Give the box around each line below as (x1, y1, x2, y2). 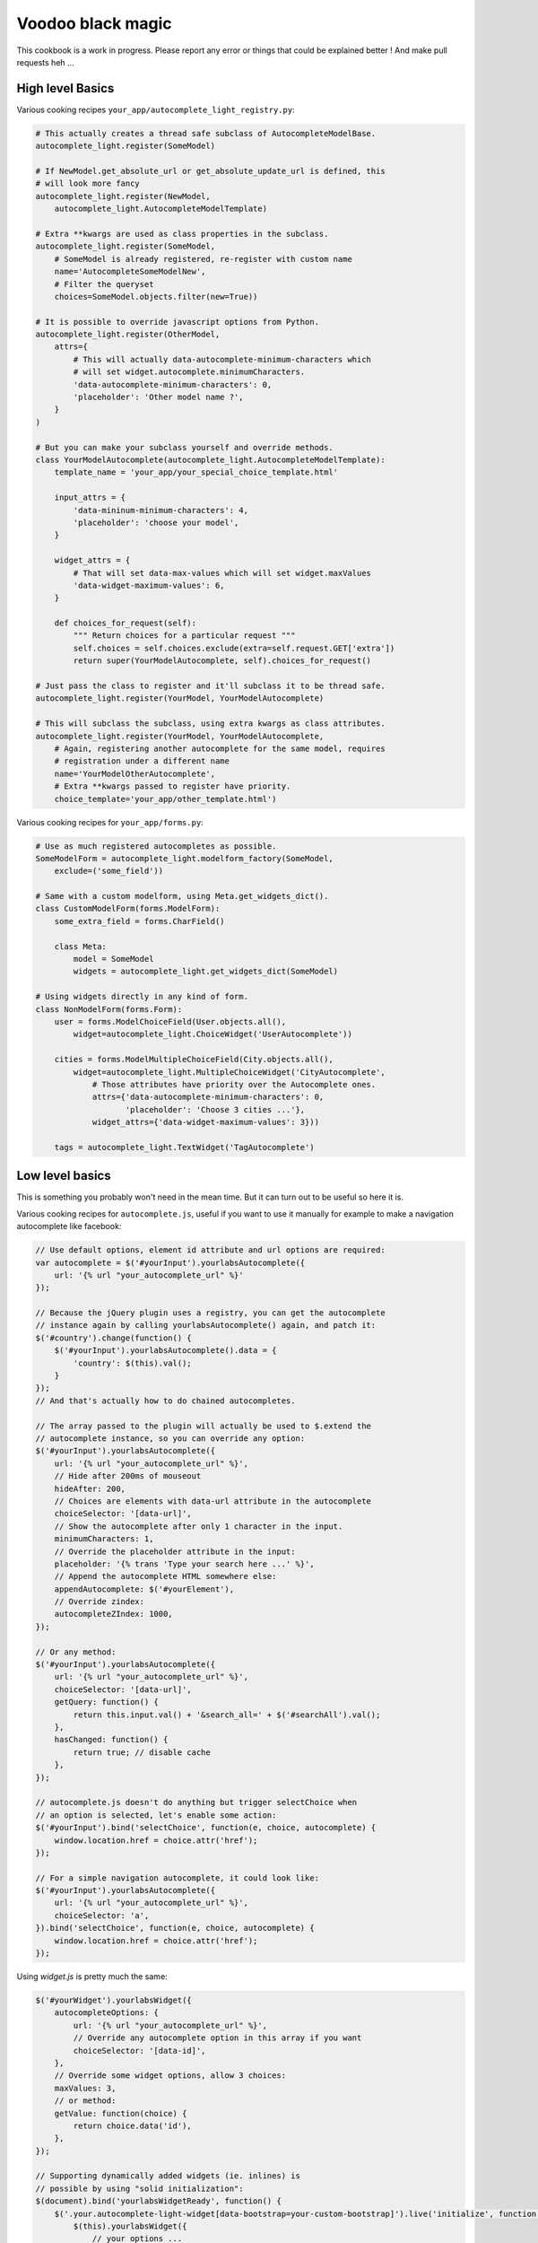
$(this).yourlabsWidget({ (73, 2221, 187, 2231)
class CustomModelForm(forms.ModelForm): (35, 903, 221, 914)
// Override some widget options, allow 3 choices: (54, 2071, 287, 2081)
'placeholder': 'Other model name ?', (73, 392, 244, 403)
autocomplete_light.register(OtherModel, (35, 329, 221, 340)
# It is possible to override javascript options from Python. (35, 317, 320, 327)
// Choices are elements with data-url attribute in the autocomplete (54, 1496, 372, 1506)
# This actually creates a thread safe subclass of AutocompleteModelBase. (35, 128, 377, 138)
